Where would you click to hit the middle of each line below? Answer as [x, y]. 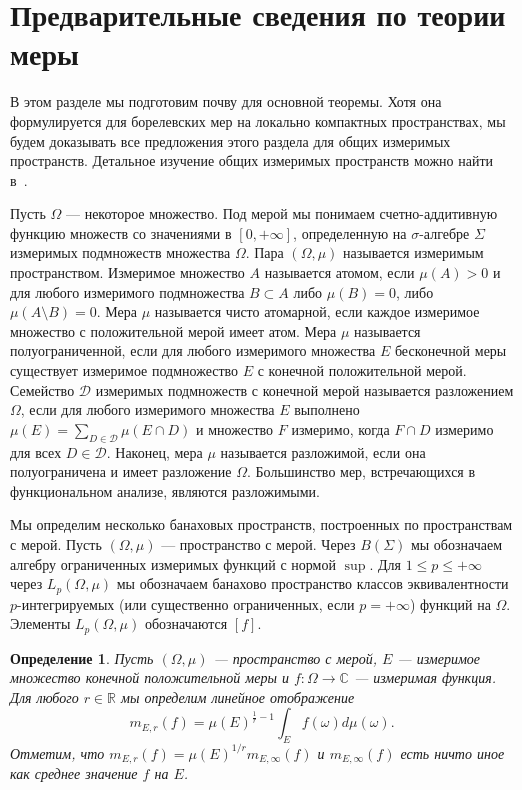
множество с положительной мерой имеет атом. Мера [173, 330]
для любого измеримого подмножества [127, 291]
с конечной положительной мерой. [362, 370]
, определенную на [350, 232]
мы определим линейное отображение [238, 696]
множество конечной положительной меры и [149, 677]
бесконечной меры [450, 350]
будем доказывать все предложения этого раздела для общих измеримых [230, 140]
